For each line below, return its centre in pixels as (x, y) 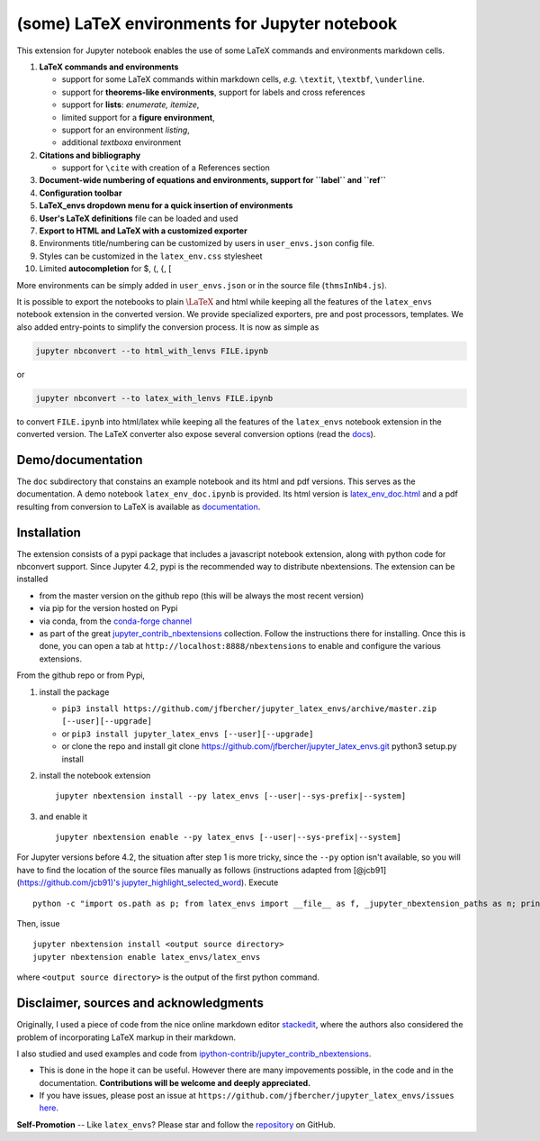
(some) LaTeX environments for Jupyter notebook (207, 23)
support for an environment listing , (126, 130)
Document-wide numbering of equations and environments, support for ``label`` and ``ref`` (213, 180)
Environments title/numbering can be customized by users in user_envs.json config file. (207, 243)
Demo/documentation (80, 460)
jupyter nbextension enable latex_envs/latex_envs (147, 957)
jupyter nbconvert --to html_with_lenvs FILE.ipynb (152, 351)
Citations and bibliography (90, 155)
